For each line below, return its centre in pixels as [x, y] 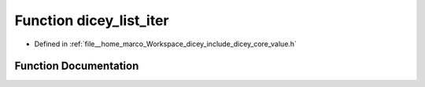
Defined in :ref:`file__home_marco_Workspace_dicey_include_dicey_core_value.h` [165, 44]
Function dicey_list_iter [92, 20]
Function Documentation [77, 66]
